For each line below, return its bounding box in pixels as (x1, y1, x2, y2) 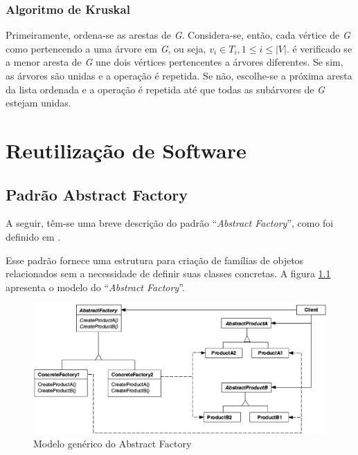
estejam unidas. (6, 95, 71, 110)
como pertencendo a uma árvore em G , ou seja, (6, 41, 206, 55)
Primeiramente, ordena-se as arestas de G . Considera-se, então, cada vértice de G (6, 28, 350, 42)
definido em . (6, 229, 61, 243)
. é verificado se (286, 41, 352, 55)
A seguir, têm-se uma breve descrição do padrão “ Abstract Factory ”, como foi (6, 216, 334, 230)
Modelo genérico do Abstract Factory (33, 436, 192, 451)
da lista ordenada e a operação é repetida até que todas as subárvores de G (6, 82, 325, 96)
